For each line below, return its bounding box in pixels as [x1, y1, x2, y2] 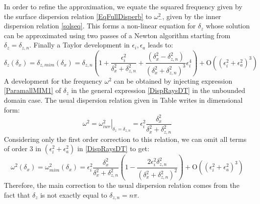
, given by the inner [162, 11, 221, 21]
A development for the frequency [4, 75, 102, 86]
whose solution [206, 21, 250, 31]
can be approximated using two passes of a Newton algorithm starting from [4, 30, 231, 40]
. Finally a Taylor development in [29, 40, 130, 50]
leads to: [147, 40, 173, 50]
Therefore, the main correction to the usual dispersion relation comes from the [4, 180, 239, 190]
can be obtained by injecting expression [114, 75, 233, 86]
